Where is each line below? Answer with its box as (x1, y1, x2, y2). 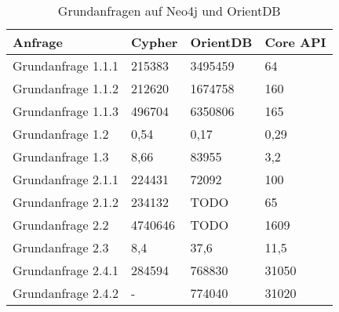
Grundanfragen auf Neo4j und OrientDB (57, 2, 281, 20)
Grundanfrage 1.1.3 (13, 102, 118, 120)
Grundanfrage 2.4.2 (13, 284, 118, 302)
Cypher (130, 33, 178, 51)
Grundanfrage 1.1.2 (13, 79, 118, 97)
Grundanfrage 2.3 (13, 238, 109, 256)
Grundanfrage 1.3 (13, 147, 109, 165)
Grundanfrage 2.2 (13, 216, 109, 234)
